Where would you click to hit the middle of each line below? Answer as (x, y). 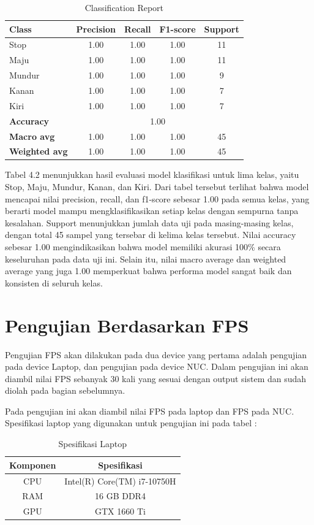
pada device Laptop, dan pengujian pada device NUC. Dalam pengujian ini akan (157, 366)
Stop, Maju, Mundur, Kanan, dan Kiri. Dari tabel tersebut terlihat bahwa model (157, 187)
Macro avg (32, 136)
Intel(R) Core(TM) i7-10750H (120, 481)
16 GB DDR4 (120, 496)
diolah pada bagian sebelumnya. (65, 390)
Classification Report (124, 7)
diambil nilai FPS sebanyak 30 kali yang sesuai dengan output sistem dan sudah (156, 378)
